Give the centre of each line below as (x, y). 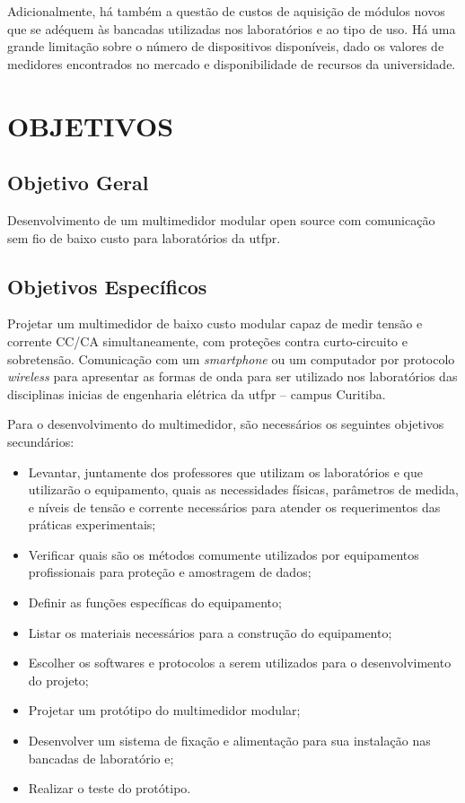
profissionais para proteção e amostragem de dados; (170, 572)
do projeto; (58, 680)
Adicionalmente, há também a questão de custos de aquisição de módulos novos (226, 11)
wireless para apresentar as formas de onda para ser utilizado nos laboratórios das (232, 376)
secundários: (41, 441)
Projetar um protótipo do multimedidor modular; (164, 710)
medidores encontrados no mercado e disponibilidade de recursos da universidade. (232, 63)
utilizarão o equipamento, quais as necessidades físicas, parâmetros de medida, (243, 489)
